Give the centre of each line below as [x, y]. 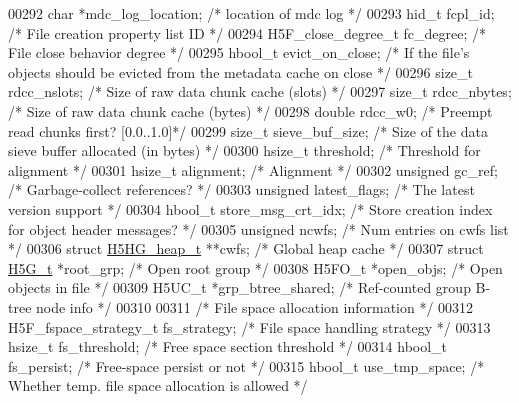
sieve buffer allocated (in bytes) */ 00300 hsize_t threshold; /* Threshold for [244, 150]
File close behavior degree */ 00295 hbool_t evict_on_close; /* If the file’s [239, 52]
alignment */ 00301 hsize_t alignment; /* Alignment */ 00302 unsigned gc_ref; [253, 169]
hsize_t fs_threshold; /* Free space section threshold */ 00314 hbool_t [228, 346]
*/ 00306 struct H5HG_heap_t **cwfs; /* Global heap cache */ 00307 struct [246, 248]
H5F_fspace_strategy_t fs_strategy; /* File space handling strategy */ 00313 [249, 326]
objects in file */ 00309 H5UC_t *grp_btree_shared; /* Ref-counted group [239, 287]
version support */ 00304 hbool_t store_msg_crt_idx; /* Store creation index [250, 208]
